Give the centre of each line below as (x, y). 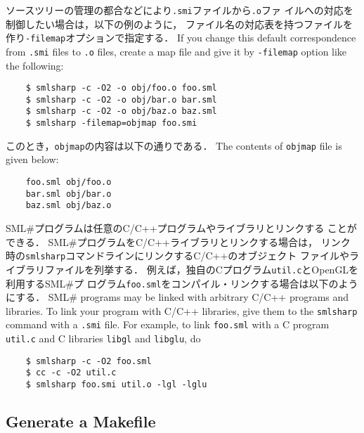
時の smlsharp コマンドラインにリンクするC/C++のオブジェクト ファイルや (177, 256)
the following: (35, 65)
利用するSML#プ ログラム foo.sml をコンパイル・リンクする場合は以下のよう (182, 283)
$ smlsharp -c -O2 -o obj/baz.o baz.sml (121, 111)
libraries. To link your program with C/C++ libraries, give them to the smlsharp (182, 310)
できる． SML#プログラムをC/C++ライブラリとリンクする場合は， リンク (178, 241)
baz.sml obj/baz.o (69, 206)
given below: (32, 159)
